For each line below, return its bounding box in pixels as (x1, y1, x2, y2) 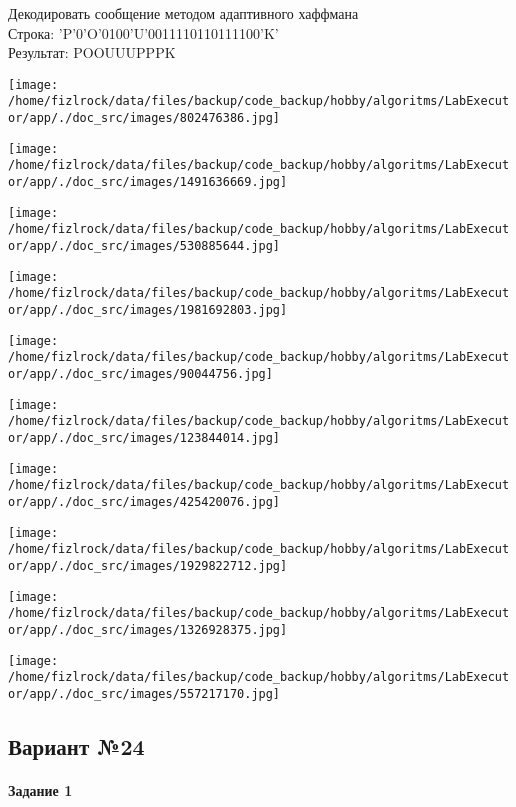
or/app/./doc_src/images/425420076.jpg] (8, 494, 281, 509)
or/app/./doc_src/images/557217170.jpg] (8, 686, 281, 701)
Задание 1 (8, 779, 73, 800)
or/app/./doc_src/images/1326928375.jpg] (8, 622, 288, 637)
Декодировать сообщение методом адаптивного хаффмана (8, 3, 359, 23)
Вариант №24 (8, 730, 145, 761)
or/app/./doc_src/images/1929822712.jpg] (8, 558, 288, 573)
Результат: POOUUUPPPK (8, 42, 176, 63)
